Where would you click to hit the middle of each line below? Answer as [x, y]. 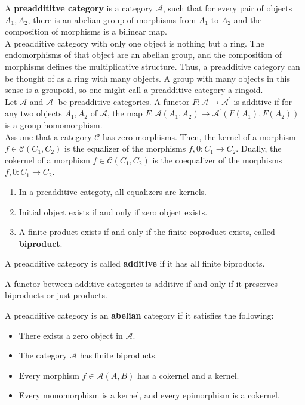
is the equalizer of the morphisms [125, 148]
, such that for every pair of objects [227, 8]
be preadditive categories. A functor [124, 101]
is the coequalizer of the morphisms [217, 160]
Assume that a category [48, 136]
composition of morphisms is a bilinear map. [86, 31]
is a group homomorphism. [54, 124]
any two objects [33, 113]
